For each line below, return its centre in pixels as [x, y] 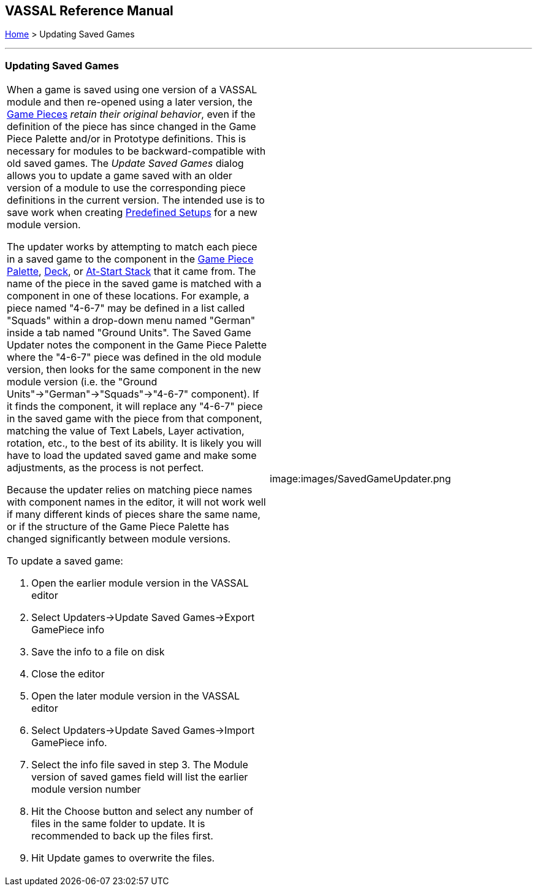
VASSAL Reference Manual [89, 11]
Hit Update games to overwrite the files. [123, 858]
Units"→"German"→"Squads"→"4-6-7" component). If [133, 394]
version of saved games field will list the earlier [140, 777]
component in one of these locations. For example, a [128, 296]
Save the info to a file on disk [98, 652]
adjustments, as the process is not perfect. [105, 468]
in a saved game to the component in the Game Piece [130, 259]
